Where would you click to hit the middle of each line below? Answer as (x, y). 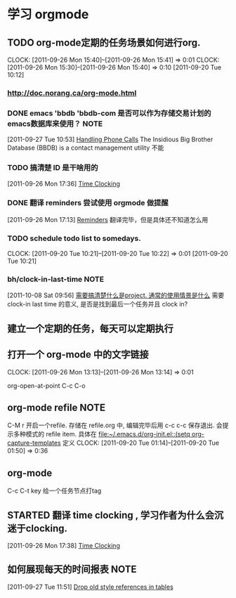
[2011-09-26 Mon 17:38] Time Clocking (64, 546)
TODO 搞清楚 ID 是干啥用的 (53, 168)
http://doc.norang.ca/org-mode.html (72, 93)
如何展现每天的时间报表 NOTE (72, 570)
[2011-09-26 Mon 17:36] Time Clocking (64, 183)
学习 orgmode (48, 14)
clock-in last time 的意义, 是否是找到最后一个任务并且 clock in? (98, 304)
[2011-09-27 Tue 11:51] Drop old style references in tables (90, 587)
